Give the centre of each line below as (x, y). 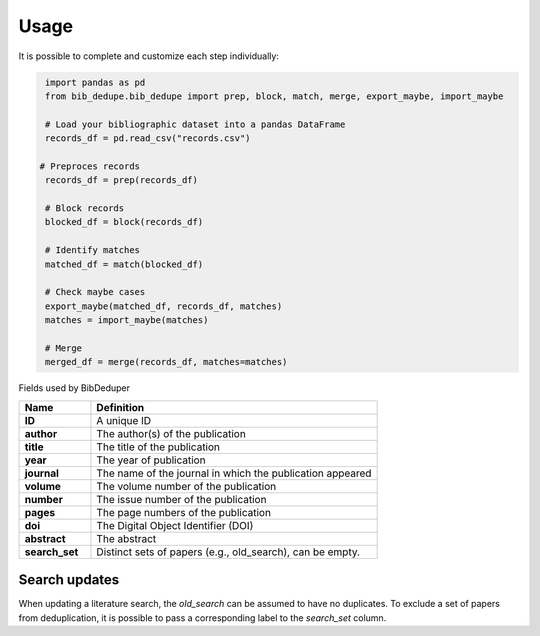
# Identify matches (92, 250)
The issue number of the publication (181, 499)
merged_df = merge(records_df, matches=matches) (166, 362)
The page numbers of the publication (184, 512)
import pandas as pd (95, 82)
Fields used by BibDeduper (74, 388)
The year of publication (151, 460)
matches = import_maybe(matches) (127, 320)
